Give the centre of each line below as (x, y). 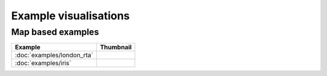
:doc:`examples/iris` (43, 63)
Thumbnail (116, 47)
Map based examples (55, 32)
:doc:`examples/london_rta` (54, 55)
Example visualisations (71, 16)
